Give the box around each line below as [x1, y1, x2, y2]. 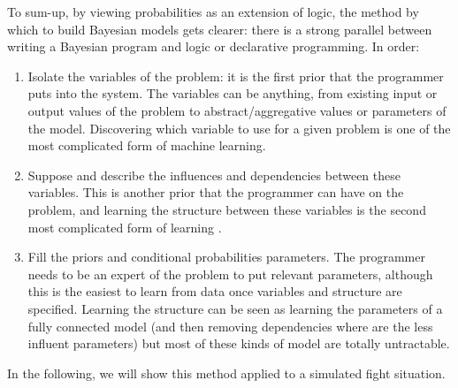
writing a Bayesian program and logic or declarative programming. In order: [7, 37, 420, 56]
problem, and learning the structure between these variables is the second [27, 200, 426, 218]
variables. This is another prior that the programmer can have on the [27, 183, 404, 202]
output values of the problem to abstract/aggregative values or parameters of [27, 101, 447, 119]
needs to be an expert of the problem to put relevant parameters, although [27, 264, 433, 283]
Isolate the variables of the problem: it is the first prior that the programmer [27, 66, 444, 85]
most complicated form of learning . [27, 217, 222, 236]
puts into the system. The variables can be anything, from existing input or [27, 84, 438, 103]
